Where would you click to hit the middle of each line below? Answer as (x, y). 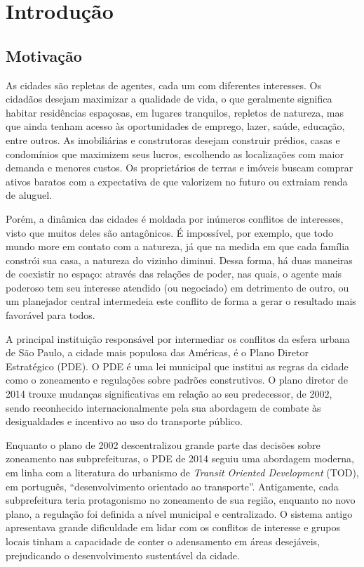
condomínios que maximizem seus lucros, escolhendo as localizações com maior (175, 154)
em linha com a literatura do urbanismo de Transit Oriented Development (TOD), (182, 472)
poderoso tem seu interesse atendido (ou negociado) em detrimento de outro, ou (177, 287)
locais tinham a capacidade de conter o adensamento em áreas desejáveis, (163, 541)
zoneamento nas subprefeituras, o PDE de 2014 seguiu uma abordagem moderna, (180, 458)
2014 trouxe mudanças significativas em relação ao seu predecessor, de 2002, (169, 394)
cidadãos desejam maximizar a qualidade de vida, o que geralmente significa (169, 99)
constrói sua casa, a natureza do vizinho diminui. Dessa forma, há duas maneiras (179, 260)
